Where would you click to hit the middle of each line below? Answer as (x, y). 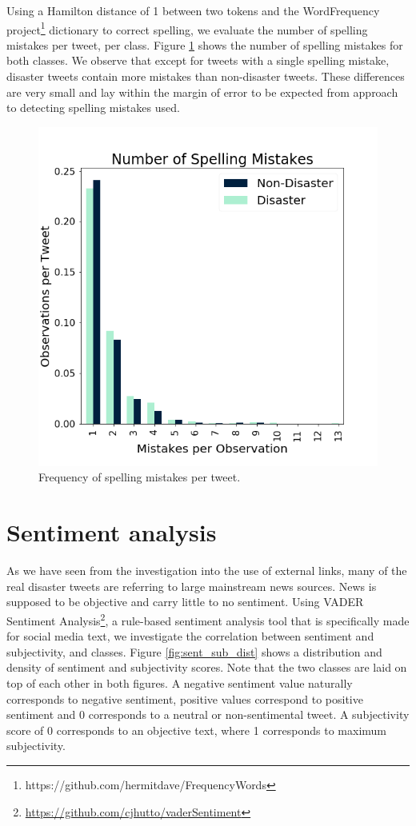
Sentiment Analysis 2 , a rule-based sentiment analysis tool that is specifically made (208, 619)
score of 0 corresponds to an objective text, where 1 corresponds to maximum (197, 730)
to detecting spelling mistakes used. (93, 108)
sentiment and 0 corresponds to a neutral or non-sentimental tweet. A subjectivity (208, 714)
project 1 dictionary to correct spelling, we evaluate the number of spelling (187, 28)
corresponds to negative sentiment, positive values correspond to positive (185, 698)
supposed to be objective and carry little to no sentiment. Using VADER (185, 602)
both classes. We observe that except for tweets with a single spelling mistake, (198, 60)
